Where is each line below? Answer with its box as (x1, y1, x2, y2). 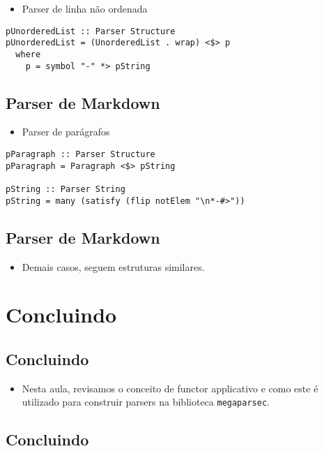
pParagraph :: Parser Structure (6, 149, 155, 160)
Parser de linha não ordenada (22, 1, 148, 15)
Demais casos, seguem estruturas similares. (22, 259, 205, 274)
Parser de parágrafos (22, 124, 110, 139)
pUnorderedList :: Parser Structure (6, 26, 176, 36)
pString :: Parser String (6, 184, 125, 194)
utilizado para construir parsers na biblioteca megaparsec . (22, 394, 270, 409)
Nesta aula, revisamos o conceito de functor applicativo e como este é (22, 380, 318, 395)
